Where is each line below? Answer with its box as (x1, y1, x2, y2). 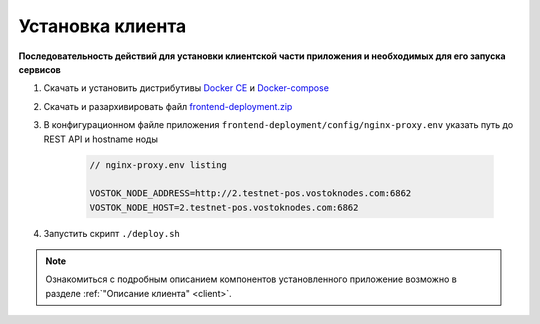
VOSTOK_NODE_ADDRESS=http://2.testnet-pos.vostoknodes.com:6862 (89, 188, 412, 199)
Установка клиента (18, 15, 187, 37)
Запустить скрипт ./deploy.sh (43, 227, 180, 239)
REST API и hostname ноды (43, 133, 159, 145)
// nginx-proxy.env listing (89, 160, 227, 171)
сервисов (18, 63, 62, 75)
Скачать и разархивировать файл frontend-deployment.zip (43, 100, 293, 112)
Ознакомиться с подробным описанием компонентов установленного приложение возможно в (45, 273, 457, 285)
